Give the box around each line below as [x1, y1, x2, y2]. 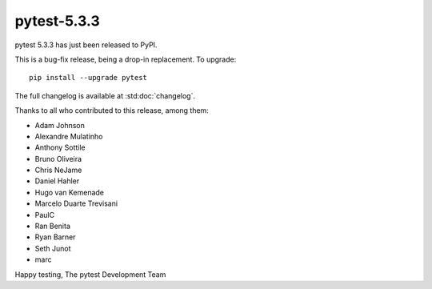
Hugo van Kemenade [34, 187, 104, 197]
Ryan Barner [34, 232, 76, 242]
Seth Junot [34, 243, 71, 253]
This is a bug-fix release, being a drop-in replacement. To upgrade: [14, 54, 237, 64]
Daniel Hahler [34, 176, 80, 186]
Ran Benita [34, 221, 71, 231]
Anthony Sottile [34, 142, 86, 152]
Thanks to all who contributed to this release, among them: [14, 106, 210, 115]
